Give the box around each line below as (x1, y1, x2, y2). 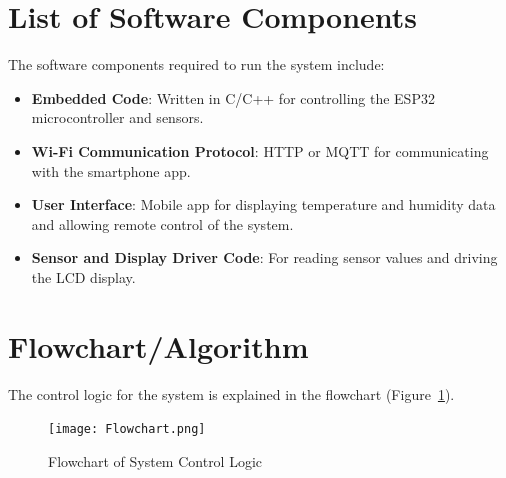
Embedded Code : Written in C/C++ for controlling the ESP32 (31, 87, 435, 108)
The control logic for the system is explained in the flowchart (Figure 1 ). (8, 383, 455, 404)
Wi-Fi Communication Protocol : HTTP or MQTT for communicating (31, 140, 489, 161)
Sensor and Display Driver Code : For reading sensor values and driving (31, 247, 498, 268)
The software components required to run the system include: (8, 54, 385, 75)
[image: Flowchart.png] (48, 422, 206, 437)
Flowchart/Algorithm (8, 325, 309, 366)
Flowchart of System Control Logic (48, 450, 263, 471)
